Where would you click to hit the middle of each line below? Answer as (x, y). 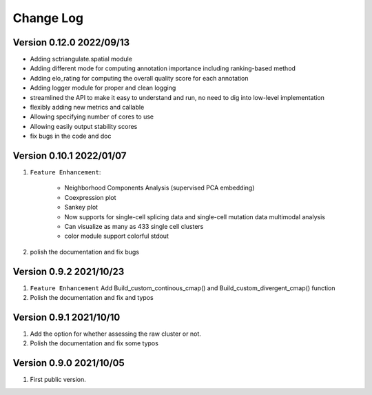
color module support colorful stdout (116, 236)
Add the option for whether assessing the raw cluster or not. (115, 334)
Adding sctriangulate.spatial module (81, 59)
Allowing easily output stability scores (84, 126)
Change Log (48, 18)
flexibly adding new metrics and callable (87, 108)
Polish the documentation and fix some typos (94, 343)
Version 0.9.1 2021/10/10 (66, 317)
